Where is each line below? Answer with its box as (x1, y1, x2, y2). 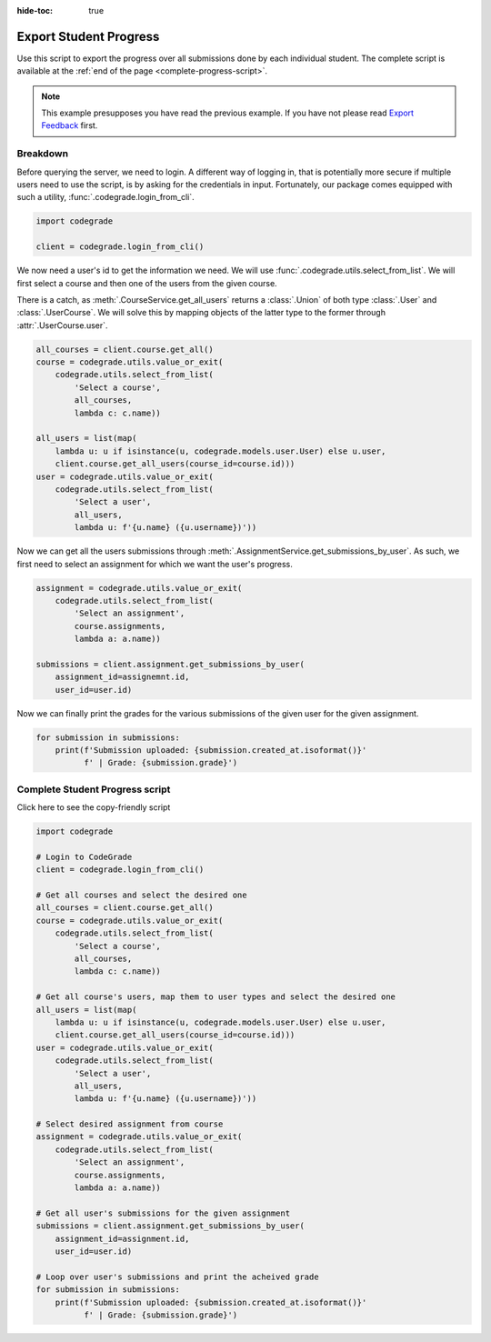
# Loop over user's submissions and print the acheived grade (35, 1271, 319, 1282)
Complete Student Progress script (16, 783, 171, 796)
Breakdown (16, 147, 68, 160)
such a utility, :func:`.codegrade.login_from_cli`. (16, 192, 195, 203)
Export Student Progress (16, 28, 160, 45)
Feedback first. (41, 120, 98, 131)
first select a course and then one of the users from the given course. (16, 277, 277, 288)
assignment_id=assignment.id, (55, 1233, 190, 1244)
